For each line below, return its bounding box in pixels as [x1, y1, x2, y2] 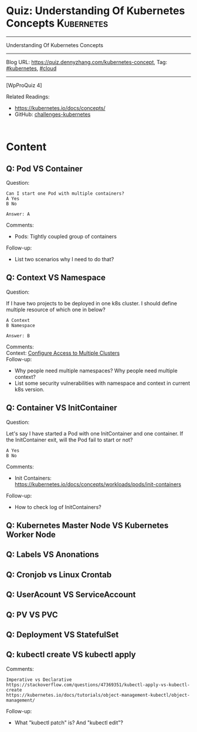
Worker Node [6, 530, 56, 540]
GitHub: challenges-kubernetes [14, 111, 91, 118]
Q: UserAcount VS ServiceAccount [6, 590, 136, 600]
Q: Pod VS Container [6, 164, 83, 174]
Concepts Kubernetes [6, 16, 108, 30]
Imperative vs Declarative [6, 677, 72, 683]
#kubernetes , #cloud [6, 65, 57, 72]
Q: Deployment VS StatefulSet [6, 630, 119, 640]
